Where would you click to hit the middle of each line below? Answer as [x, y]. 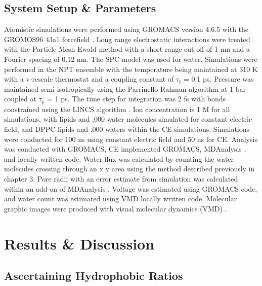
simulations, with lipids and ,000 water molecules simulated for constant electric [128, 119]
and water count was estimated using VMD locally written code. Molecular [121, 199]
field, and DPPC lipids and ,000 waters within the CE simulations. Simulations [127, 129]
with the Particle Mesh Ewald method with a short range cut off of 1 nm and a [127, 49]
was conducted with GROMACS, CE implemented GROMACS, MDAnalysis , [125, 149]
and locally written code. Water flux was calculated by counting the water [119, 158]
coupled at [20, 99]
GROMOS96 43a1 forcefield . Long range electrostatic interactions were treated [127, 39]
